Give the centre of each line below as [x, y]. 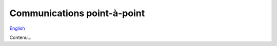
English [17, 28]
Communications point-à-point [77, 13]
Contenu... [21, 37]
